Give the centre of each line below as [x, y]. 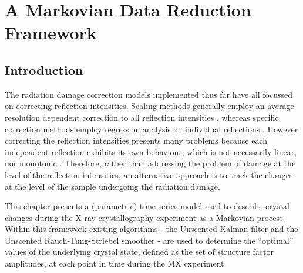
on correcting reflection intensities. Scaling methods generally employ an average [149, 106]
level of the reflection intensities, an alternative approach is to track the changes [149, 174]
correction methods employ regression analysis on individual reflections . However [151, 129]
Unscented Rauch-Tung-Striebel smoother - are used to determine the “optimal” [149, 240]
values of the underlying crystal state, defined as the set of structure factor [139, 252]
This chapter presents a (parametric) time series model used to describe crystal [147, 206]
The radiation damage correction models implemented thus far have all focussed [149, 94]
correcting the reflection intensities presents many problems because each [136, 140]
